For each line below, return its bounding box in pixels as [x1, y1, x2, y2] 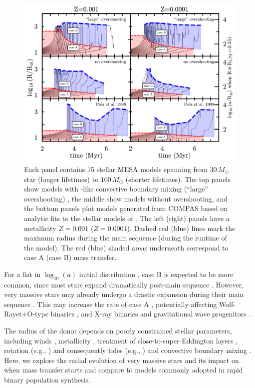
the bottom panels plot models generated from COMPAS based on [24, 203, 228, 213]
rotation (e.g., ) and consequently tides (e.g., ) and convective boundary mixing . [4, 345, 252, 355]
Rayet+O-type [4, 308, 48, 319]
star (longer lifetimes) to [24, 173, 99, 184]
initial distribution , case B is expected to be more [79, 268, 234, 279]
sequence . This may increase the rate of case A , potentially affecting [4, 298, 217, 309]
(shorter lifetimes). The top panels [125, 173, 231, 184]
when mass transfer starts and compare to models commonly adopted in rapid [4, 364, 243, 375]
